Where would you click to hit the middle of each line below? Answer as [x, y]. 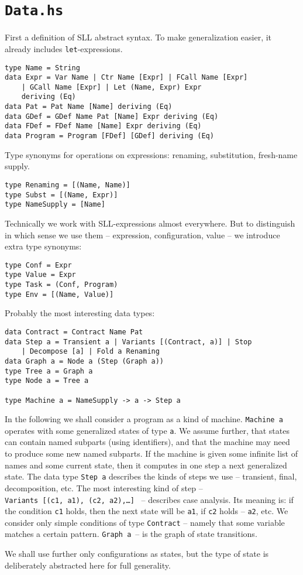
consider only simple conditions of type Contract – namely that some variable [145, 522]
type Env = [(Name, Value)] [59, 294]
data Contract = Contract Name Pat [74, 332]
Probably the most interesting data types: [80, 313]
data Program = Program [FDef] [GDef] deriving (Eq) [109, 136]
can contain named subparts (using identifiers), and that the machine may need [147, 442]
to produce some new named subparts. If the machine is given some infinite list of [151, 454]
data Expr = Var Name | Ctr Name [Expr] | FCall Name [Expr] [126, 78]
